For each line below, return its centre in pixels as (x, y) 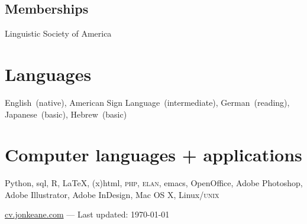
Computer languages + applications (153, 155)
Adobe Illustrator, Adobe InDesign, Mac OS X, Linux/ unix (112, 194)
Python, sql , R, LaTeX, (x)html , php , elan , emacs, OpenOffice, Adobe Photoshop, (154, 183)
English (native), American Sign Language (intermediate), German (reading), (147, 102)
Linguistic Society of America (58, 33)
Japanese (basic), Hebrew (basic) (66, 114)
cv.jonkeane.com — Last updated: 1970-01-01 (87, 214)
